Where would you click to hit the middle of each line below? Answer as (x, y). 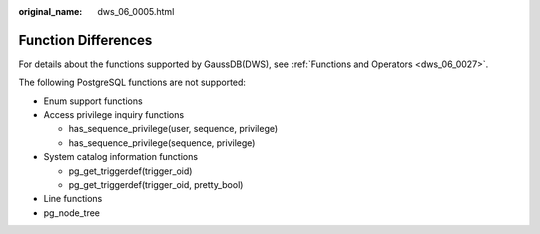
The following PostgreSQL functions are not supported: (132, 82)
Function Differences (85, 40)
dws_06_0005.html (136, 11)
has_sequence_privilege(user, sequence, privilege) (173, 129)
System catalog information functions (121, 157)
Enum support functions (93, 101)
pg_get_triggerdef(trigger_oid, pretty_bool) (156, 185)
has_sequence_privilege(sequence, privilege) (162, 142)
